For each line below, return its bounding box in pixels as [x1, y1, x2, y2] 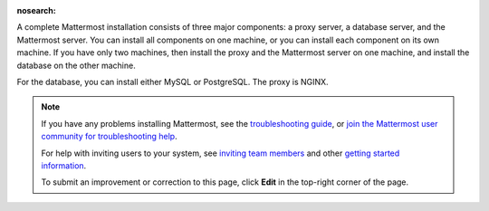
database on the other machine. [16, 60, 136, 71]
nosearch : [16, 5, 56, 15]
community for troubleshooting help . [41, 131, 177, 142]
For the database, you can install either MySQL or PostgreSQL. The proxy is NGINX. [16, 76, 330, 87]
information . [41, 159, 87, 171]
